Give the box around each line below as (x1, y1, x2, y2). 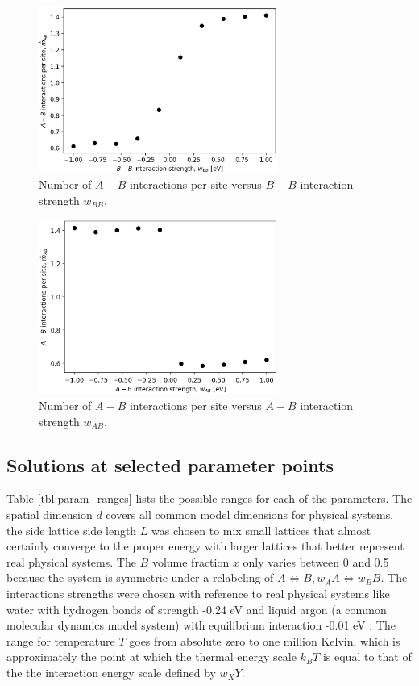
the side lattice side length (6, 521, 137, 538)
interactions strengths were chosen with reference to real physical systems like (6, 584, 390, 601)
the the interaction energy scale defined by (6, 663, 216, 680)
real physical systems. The (6, 553, 136, 570)
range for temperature (6, 632, 115, 649)
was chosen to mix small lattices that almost (151, 521, 371, 538)
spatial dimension (6, 505, 93, 522)
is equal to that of (322, 648, 412, 665)
